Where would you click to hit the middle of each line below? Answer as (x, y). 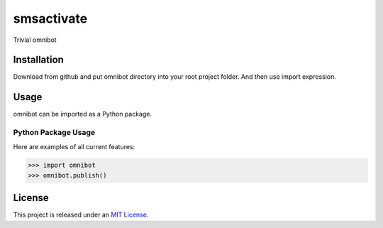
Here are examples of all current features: (74, 146)
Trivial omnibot (35, 40)
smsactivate (50, 18)
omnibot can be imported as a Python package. (83, 114)
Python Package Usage (54, 133)
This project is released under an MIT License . (81, 215)
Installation (38, 60)
